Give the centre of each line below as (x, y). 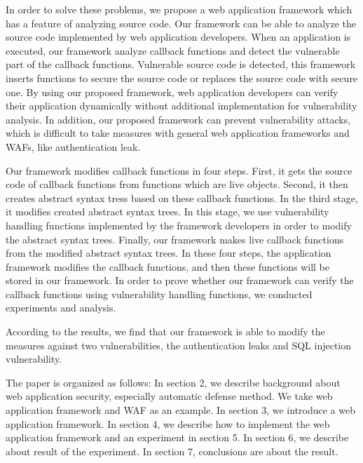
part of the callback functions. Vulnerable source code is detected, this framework (181, 64)
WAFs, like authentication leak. (73, 146)
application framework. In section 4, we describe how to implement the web (168, 423)
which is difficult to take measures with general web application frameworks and (178, 133)
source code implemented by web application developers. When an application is (178, 37)
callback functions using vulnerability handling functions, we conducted (159, 294)
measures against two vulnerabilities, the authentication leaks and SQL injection (179, 345)
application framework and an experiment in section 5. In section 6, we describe (177, 437)
